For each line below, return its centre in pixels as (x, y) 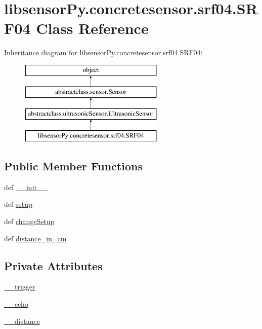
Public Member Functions (73, 166)
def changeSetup (29, 221)
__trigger (20, 287)
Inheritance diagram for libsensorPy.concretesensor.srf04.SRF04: (103, 52)
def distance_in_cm (35, 238)
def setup (18, 204)
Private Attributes (53, 265)
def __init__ (26, 187)
